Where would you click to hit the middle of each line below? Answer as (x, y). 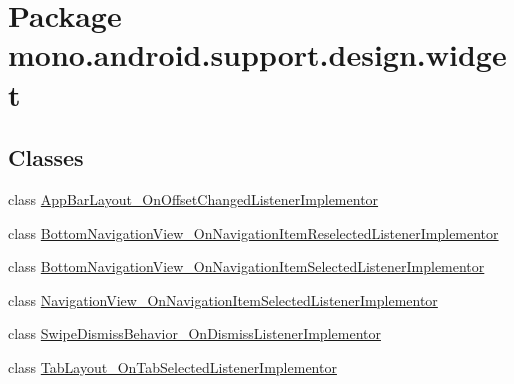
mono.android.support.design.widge (257, 54)
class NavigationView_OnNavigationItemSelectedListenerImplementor (223, 299)
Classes (46, 157)
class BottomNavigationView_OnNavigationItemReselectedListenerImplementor (253, 232)
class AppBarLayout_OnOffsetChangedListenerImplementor (193, 198)
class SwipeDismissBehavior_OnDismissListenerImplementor (194, 333)
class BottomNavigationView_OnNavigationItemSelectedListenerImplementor (246, 266)
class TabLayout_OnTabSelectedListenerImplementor (172, 366)
